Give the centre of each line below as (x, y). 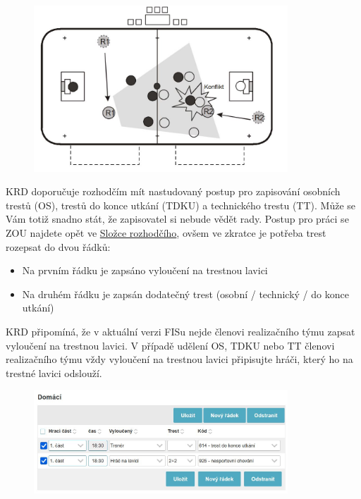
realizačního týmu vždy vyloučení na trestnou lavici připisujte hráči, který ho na (179, 359)
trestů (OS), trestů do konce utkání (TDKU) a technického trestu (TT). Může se (181, 205)
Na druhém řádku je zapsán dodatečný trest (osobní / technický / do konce (185, 294)
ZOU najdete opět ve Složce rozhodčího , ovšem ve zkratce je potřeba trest (166, 232)
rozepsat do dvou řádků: (58, 246)
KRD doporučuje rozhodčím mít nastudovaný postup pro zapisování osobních (173, 191)
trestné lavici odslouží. (54, 372)
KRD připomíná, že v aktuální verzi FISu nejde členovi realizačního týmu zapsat (180, 331)
